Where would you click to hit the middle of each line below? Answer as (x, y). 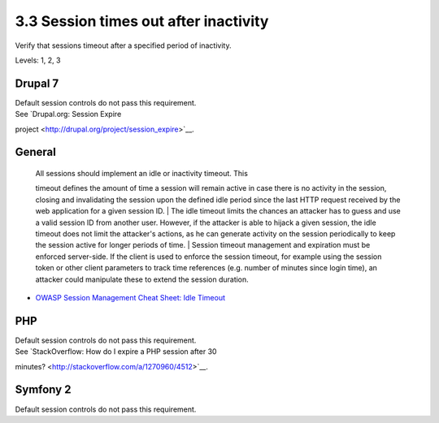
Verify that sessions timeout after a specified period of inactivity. (123, 45)
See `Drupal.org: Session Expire (68, 114)
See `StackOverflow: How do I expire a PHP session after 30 (116, 352)
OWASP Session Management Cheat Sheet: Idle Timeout (130, 297)
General (36, 152)
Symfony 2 (43, 390)
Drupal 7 (37, 83)
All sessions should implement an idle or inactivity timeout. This (141, 174)
